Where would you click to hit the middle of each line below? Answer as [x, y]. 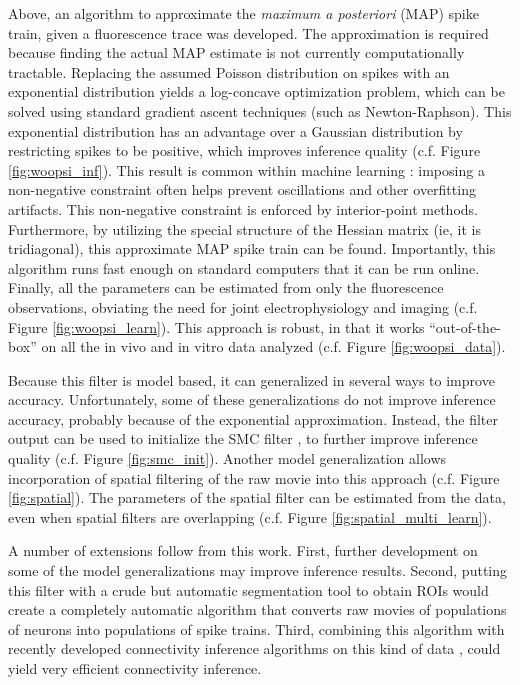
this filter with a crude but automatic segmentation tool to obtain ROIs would [248, 589]
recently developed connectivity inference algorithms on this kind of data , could [254, 648]
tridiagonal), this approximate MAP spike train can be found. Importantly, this [252, 248]
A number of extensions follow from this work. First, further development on [243, 550]
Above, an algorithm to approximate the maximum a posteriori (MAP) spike [243, 13]
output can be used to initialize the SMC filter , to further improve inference [243, 438]
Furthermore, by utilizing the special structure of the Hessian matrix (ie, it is [244, 228]
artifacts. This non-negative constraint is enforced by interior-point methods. [243, 208]
